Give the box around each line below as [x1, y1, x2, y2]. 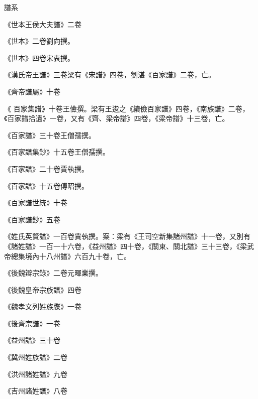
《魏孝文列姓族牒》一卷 [4, 301, 81, 312]
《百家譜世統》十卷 [4, 197, 67, 208]
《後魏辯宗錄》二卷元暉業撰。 [4, 268, 103, 278]
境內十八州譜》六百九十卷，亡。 [25, 250, 131, 261]
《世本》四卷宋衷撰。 [4, 52, 74, 63]
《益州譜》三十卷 [4, 335, 60, 345]
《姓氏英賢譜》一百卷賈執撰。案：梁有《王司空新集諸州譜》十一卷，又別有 [4, 231, 250, 241]
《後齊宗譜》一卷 [4, 318, 60, 328]
